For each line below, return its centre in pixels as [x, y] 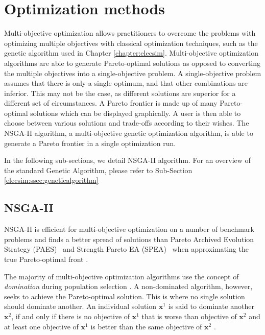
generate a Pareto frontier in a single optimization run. [90, 143]
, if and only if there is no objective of [71, 316]
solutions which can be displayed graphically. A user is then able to [136, 113]
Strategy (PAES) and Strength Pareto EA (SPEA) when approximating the [126, 249]
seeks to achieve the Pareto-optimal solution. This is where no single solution [125, 296]
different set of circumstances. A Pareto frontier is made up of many [111, 103]
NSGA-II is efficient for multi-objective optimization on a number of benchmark [129, 229]
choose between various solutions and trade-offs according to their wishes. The [127, 123]
